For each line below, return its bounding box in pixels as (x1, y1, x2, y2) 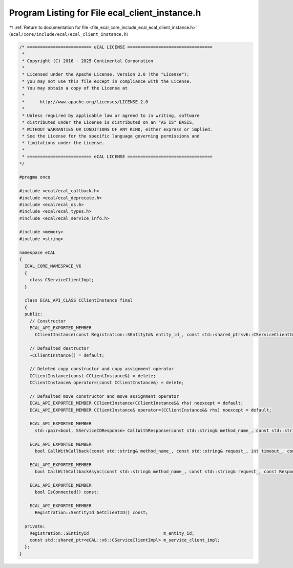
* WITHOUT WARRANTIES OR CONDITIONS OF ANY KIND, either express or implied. (22, 126, 212, 132)
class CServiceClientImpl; (29, 277, 95, 283)
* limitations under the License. (22, 140, 105, 146)
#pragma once (19, 174, 51, 180)
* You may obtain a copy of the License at (22, 86, 128, 91)
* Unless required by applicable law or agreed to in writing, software (22, 113, 200, 118)
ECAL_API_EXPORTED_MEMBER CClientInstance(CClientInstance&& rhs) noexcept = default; (29, 400, 244, 406)
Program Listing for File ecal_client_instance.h (9, 7, 201, 18)
